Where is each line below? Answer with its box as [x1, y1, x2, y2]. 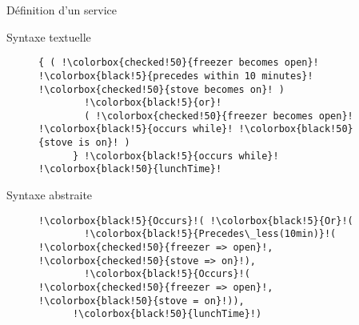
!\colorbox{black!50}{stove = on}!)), [38, 295, 245, 307]
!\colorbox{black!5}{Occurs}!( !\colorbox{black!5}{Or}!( [38, 215, 353, 227]
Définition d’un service [6, 2, 117, 18]
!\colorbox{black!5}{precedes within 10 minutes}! [38, 70, 313, 82]
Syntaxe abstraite [6, 187, 93, 203]
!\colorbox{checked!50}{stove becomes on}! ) [38, 83, 285, 95]
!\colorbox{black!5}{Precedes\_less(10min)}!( [84, 228, 337, 240]
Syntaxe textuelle [6, 28, 91, 45]
